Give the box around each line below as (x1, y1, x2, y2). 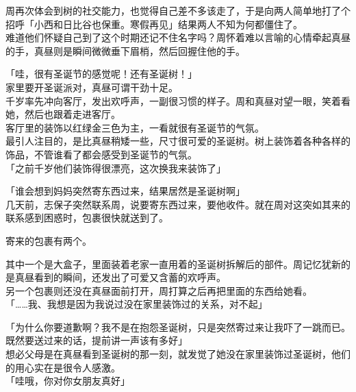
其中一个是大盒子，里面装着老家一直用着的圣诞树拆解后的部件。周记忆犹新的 (5, 256, 351, 271)
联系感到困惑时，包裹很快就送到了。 (5, 210, 168, 225)
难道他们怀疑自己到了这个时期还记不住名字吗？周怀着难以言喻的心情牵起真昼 (5, 30, 351, 45)
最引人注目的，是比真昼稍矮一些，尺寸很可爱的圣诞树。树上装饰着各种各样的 (5, 134, 351, 148)
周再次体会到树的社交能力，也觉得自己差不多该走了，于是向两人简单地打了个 (5, 3, 351, 17)
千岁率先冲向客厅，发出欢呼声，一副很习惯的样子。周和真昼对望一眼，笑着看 (5, 93, 351, 108)
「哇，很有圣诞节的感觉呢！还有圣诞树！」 (5, 66, 197, 81)
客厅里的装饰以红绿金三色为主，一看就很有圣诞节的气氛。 (5, 120, 264, 134)
